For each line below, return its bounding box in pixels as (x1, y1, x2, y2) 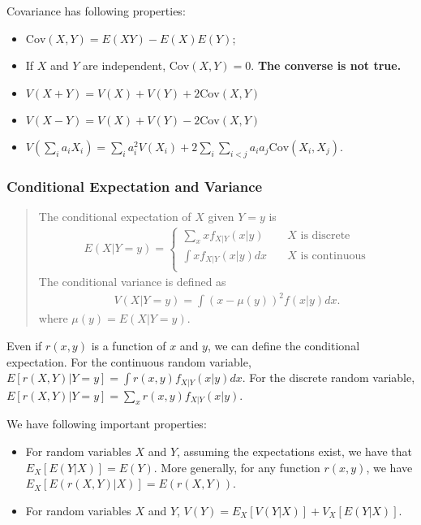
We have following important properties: (6, 415, 207, 432)
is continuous (300, 249, 366, 262)
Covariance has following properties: (6, 2, 186, 19)
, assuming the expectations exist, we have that (177, 443, 413, 460)
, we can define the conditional (207, 336, 360, 354)
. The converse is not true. (251, 57, 402, 74)
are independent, (83, 57, 166, 74)
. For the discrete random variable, (242, 369, 415, 386)
